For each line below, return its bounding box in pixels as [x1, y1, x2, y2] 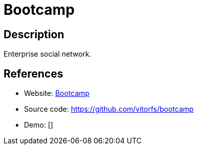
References [4, 67, 63, 80]
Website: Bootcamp [24, 89, 90, 98]
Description [4, 28, 64, 41]
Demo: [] [24, 120, 54, 130]
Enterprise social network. [4, 49, 92, 59]
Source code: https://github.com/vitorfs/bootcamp [24, 105, 194, 114]
